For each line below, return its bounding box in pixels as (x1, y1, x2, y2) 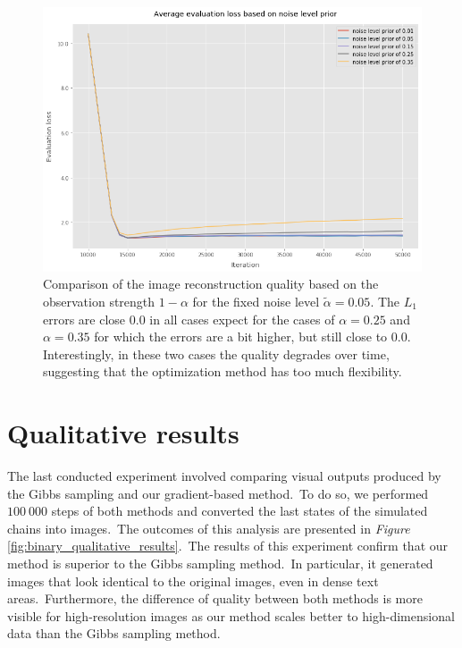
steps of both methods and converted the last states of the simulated (51, 501, 428, 520)
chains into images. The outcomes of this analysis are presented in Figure (7, 518, 410, 537)
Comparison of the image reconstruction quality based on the (43, 274, 379, 293)
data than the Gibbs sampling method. (7, 624, 221, 643)
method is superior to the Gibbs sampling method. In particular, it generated (7, 554, 433, 572)
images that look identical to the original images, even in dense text (7, 571, 379, 590)
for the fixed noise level (192, 291, 320, 310)
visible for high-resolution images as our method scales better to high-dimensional (7, 606, 455, 625)
